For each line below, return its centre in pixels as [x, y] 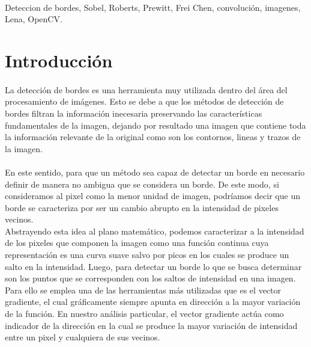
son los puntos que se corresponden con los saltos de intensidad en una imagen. [150, 278]
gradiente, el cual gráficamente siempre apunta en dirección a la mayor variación [153, 302]
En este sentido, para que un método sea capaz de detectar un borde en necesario [155, 172]
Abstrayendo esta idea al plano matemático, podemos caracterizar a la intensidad [155, 231]
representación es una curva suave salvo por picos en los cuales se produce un [147, 255]
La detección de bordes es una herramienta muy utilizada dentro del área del [146, 89]
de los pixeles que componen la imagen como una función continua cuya [137, 243]
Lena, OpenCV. [34, 19]
